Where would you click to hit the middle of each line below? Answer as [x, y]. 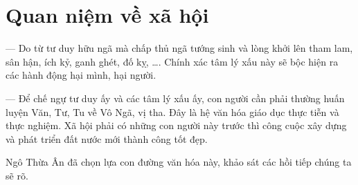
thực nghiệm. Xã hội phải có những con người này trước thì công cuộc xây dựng [176, 125]
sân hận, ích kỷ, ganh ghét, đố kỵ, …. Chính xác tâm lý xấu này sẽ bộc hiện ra [172, 61]
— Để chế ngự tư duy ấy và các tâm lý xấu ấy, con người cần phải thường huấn [175, 98]
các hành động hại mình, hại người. [81, 75]
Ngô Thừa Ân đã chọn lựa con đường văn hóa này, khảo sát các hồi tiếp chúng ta [179, 162]
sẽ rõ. [17, 175]
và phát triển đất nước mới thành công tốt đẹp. [107, 138]
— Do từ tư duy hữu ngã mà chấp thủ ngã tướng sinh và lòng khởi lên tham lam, [179, 48]
